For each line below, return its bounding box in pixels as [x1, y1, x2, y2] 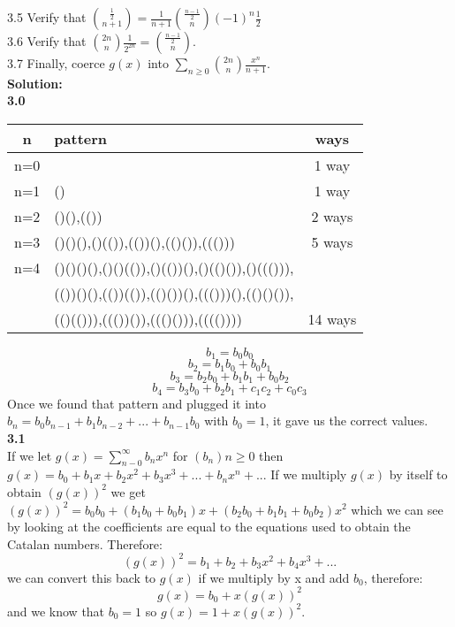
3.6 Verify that [7, 32, 87, 50]
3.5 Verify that [7, 8, 87, 26]
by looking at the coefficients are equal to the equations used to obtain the [7, 517, 411, 536]
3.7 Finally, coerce [7, 54, 105, 72]
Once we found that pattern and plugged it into [7, 394, 266, 412]
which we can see [351, 500, 444, 518]
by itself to [389, 465, 448, 484]
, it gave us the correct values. [265, 411, 428, 430]
